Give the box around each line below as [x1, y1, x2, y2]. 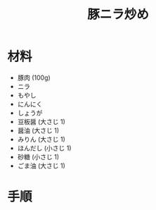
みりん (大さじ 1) [17, 135, 65, 143]
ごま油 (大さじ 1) [17, 161, 65, 170]
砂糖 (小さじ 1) [17, 152, 60, 161]
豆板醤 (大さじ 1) [17, 117, 65, 125]
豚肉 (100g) [17, 73, 51, 82]
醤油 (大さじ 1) [17, 126, 60, 135]
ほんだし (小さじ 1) [17, 144, 72, 152]
